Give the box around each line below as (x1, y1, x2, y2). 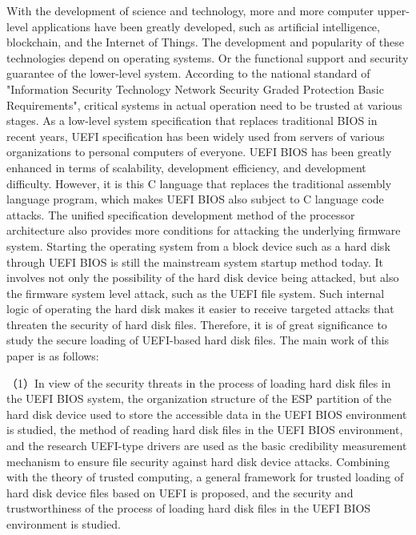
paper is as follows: (6, 348, 99, 364)
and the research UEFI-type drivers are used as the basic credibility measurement (6, 437, 407, 454)
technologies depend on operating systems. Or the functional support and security (6, 49, 409, 66)
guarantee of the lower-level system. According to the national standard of (6, 65, 370, 82)
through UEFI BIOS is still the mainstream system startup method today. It (6, 253, 383, 270)
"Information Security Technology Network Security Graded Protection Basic (6, 80, 384, 97)
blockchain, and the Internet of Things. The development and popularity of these (6, 34, 404, 50)
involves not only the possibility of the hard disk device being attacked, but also (6, 269, 399, 286)
